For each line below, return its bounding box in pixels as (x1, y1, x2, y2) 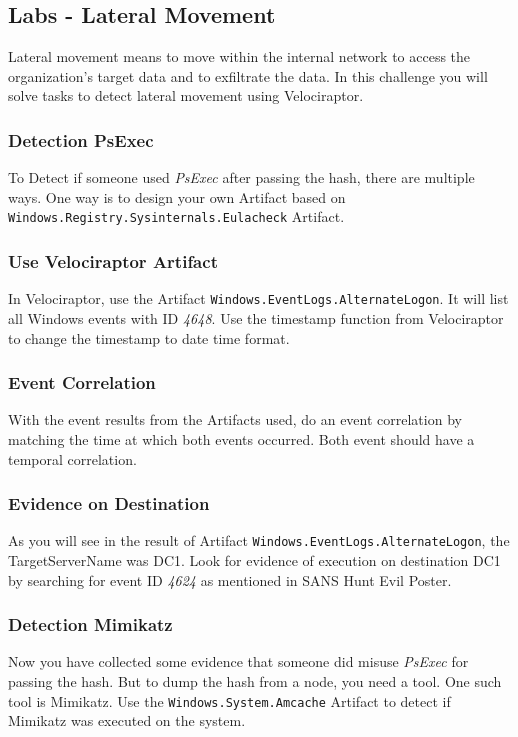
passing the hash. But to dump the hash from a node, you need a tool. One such (8, 670, 502, 691)
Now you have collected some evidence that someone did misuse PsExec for (8, 651, 469, 672)
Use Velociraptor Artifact (8, 248, 218, 273)
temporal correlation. (8, 448, 137, 469)
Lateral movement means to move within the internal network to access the (8, 46, 471, 67)
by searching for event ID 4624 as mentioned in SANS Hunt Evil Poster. (8, 569, 452, 590)
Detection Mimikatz (8, 612, 173, 637)
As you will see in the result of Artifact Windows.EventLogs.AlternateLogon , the (8, 530, 510, 551)
